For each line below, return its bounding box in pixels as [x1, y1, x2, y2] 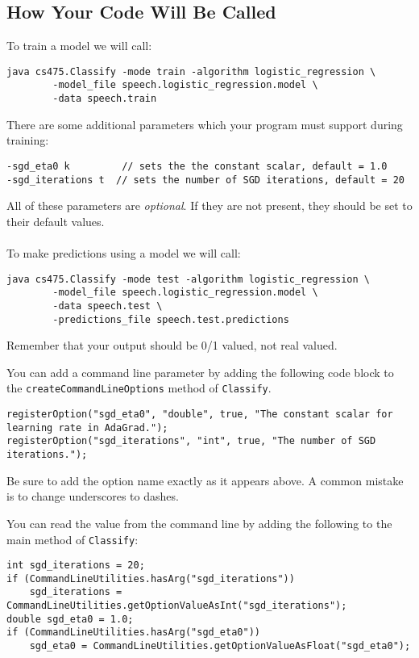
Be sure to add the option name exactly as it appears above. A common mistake [6, 471, 404, 488]
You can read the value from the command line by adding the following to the [6, 514, 392, 531]
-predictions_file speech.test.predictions [52, 313, 289, 325]
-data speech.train [52, 93, 157, 105]
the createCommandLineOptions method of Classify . [6, 379, 272, 396]
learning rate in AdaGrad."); [6, 421, 168, 434]
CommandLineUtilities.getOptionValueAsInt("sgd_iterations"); [6, 600, 347, 612]
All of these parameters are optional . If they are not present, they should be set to [6, 197, 413, 214]
